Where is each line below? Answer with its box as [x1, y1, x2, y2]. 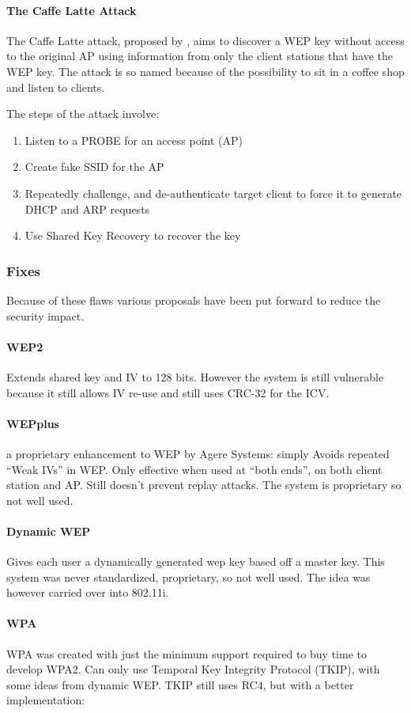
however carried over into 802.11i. [6, 584, 169, 601]
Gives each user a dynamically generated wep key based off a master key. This [6, 553, 385, 570]
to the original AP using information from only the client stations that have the [6, 47, 394, 64]
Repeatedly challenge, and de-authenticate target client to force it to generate [25, 184, 402, 201]
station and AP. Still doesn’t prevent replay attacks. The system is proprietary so [6, 476, 402, 493]
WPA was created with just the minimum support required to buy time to [6, 645, 367, 662]
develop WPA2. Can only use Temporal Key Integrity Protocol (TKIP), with [6, 661, 380, 677]
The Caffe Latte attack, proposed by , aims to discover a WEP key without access [6, 32, 405, 48]
